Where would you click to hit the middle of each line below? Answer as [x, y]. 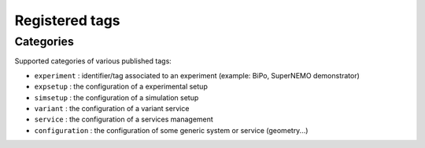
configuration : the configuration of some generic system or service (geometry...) [171, 130]
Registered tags [68, 20]
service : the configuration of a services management [124, 119]
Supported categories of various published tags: [93, 61]
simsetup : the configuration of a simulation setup [116, 97]
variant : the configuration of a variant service [112, 108]
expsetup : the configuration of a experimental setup [121, 87]
